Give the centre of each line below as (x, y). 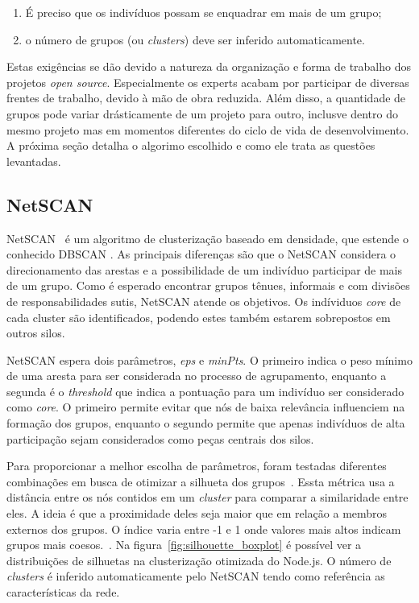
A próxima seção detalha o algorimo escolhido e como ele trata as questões (191, 145)
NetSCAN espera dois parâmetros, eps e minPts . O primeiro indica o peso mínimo (209, 359)
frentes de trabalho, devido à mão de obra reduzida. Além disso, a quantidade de (206, 98)
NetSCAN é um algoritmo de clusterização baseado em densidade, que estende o (207, 238)
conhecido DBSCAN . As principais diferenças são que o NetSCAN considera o (201, 254)
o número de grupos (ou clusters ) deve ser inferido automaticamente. (195, 39)
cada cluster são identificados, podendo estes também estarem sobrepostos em (199, 317)
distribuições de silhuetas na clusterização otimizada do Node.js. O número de (199, 560)
